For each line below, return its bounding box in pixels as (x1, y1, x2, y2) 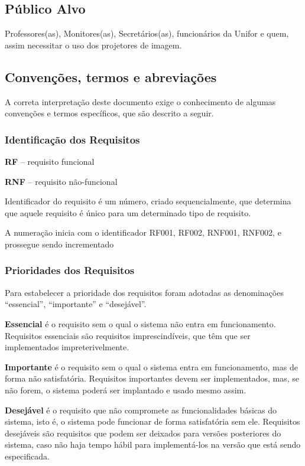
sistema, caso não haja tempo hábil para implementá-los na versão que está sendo (5, 438, 301, 451)
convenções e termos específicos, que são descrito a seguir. (5, 107, 214, 119)
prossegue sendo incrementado (5, 237, 114, 250)
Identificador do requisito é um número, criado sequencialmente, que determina (5, 195, 291, 207)
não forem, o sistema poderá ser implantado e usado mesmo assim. (5, 383, 246, 396)
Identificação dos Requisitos (5, 132, 140, 146)
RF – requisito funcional (5, 155, 95, 167)
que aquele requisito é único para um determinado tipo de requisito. (5, 206, 251, 219)
